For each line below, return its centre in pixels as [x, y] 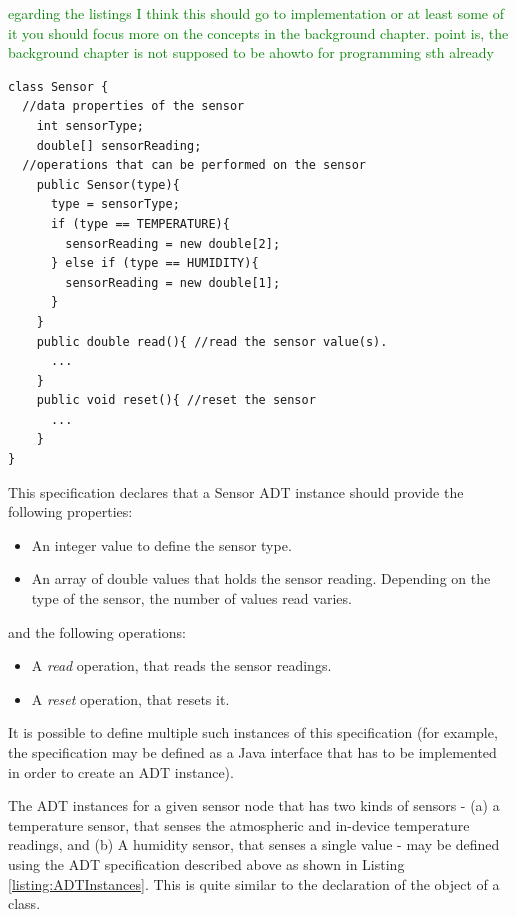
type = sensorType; [115, 204]
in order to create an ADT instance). [121, 771]
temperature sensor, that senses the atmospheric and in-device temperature [239, 824]
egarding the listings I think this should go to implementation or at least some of [256, 13]
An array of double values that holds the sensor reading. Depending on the [261, 578]
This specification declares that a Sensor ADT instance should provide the [236, 491]
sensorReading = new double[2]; [173, 243]
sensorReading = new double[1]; [173, 282]
